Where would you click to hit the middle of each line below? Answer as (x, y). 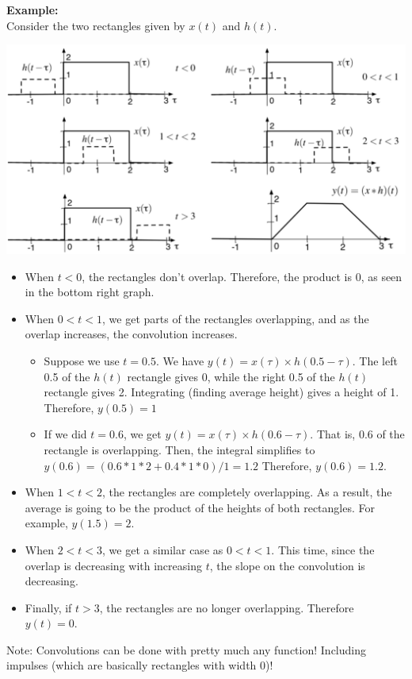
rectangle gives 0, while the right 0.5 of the (231, 376)
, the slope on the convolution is (287, 565)
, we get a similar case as (163, 549)
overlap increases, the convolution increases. (131, 334)
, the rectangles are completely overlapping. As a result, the (247, 492)
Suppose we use (82, 360)
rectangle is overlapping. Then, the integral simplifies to (179, 449)
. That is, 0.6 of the (357, 434)
